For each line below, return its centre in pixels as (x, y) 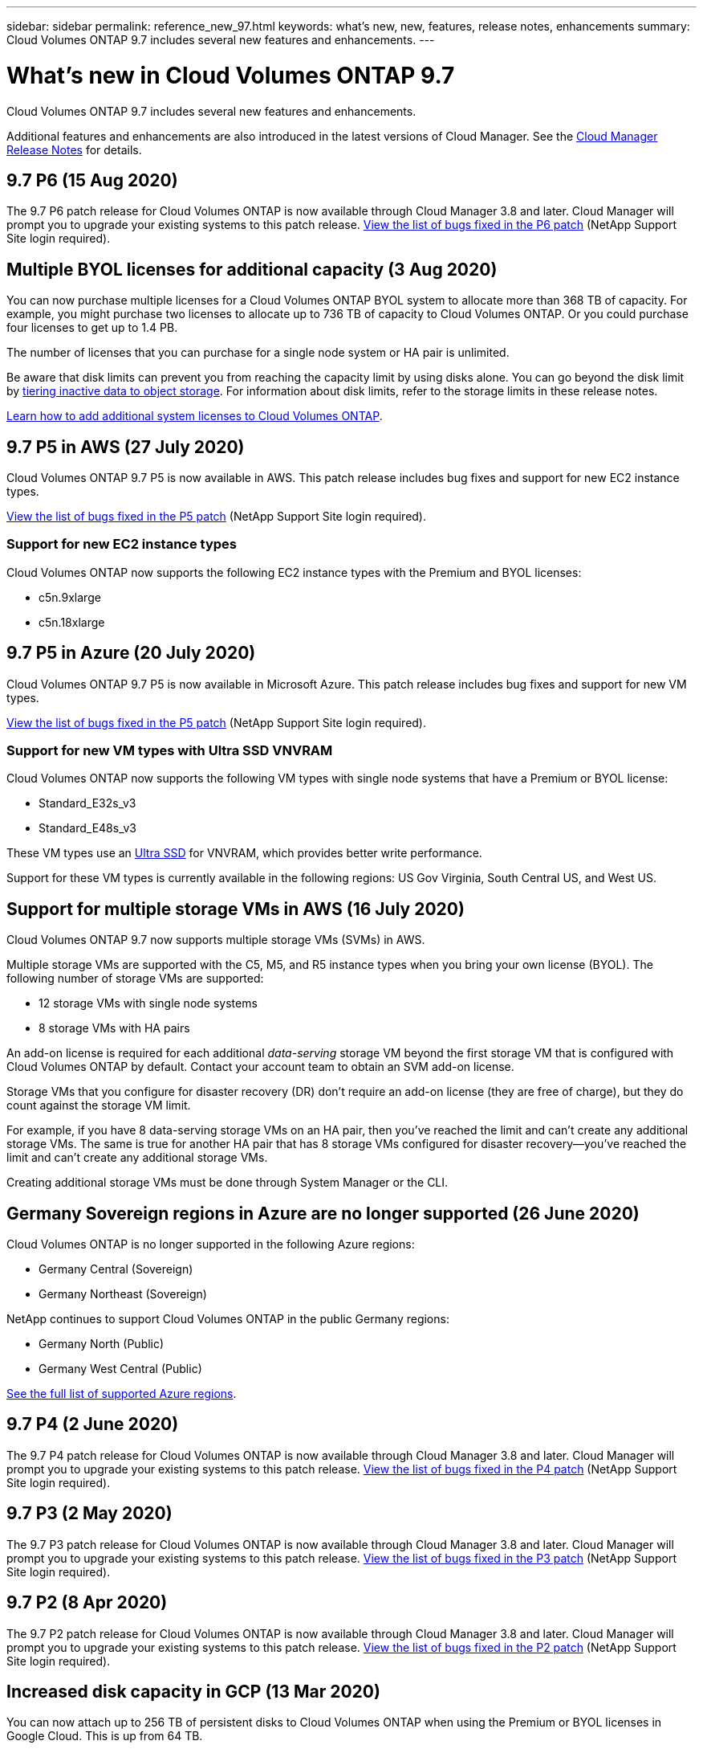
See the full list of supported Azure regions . (122, 1394)
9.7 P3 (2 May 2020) (89, 1514)
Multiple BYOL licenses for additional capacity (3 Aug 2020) (252, 269)
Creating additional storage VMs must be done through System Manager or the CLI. (228, 1183)
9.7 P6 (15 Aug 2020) (92, 180)
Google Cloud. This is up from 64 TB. (105, 1736)
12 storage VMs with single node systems (148, 1003)
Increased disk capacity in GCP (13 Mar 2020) (193, 1692)
